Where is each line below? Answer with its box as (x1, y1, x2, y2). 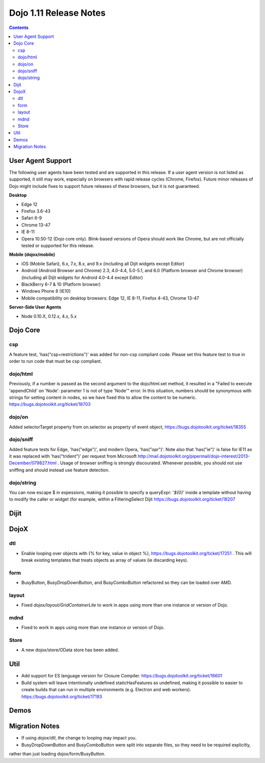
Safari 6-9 (21, 215, 42, 221)
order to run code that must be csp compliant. (9, 358, 102, 364)
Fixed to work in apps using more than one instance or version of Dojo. (21, 625, 165, 631)
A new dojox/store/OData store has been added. (21, 647, 119, 653)
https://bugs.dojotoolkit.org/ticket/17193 (21, 694, 103, 700)
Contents (9, 25, 29, 31)
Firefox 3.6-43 (21, 208, 51, 214)
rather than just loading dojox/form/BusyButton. (9, 751, 106, 757)
